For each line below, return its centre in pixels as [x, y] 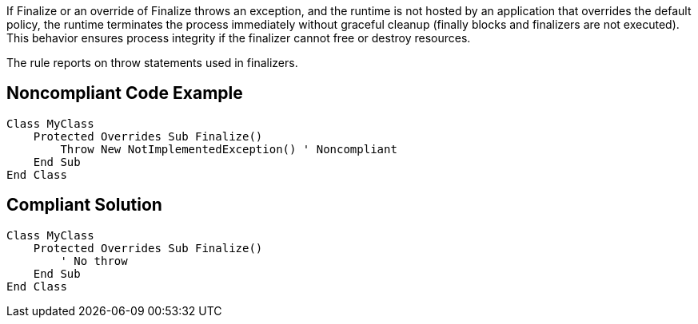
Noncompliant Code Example [125, 93]
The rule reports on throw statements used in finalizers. [152, 63]
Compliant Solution [84, 205]
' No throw [94, 261]
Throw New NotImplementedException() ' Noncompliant [229, 149]
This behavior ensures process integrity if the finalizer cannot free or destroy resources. [239, 38]
